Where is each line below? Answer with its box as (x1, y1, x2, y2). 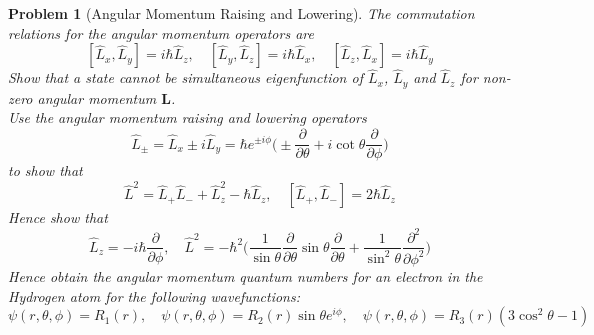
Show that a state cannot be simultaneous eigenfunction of (8, 67, 363, 88)
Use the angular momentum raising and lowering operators (8, 107, 367, 128)
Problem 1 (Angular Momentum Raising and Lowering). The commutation (8, 3, 475, 23)
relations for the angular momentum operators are (8, 22, 314, 43)
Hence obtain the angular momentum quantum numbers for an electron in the (8, 265, 483, 286)
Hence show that (8, 207, 108, 228)
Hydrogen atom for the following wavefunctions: (8, 285, 301, 306)
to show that (8, 160, 83, 181)
